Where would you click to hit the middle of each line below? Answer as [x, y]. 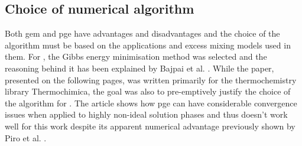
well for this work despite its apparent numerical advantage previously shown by [150, 126]
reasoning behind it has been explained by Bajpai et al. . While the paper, [139, 68]
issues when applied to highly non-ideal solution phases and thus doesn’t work [146, 114]
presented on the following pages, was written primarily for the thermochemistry [151, 80]
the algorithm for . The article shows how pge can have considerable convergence [151, 103]
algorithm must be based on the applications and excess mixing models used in [148, 45]
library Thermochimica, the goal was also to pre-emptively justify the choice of [148, 91]
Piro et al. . [26, 137]
